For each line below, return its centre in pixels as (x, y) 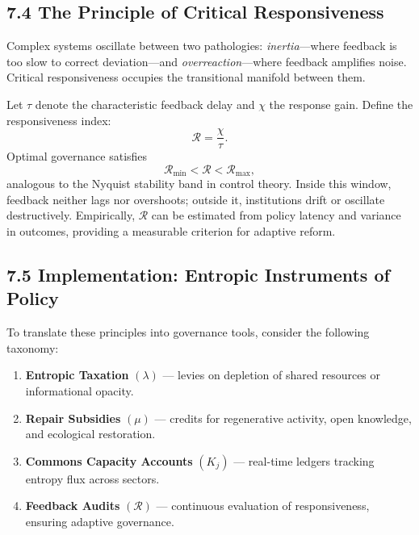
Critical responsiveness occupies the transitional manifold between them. (186, 77)
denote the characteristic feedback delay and (145, 104)
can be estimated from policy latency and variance (276, 215)
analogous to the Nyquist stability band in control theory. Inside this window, (199, 184)
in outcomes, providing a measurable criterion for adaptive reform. (171, 231)
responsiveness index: (59, 120)
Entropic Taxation (77, 375)
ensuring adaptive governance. (100, 521)
